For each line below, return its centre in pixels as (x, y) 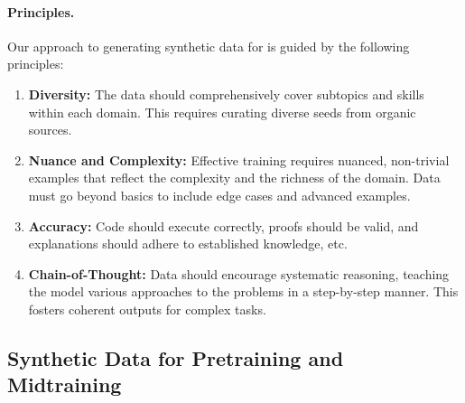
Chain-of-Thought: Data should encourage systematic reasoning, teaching (239, 273)
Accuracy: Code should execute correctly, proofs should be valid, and (223, 225)
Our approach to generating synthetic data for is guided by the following (209, 46)
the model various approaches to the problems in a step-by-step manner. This (243, 291)
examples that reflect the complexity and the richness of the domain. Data (234, 178)
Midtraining (65, 384)
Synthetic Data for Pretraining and (176, 357)
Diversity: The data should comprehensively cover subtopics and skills (226, 94)
